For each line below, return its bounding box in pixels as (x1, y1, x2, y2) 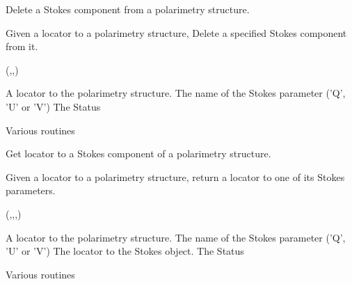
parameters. (6, 183, 56, 198)
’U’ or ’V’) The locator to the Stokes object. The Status (6, 244, 244, 258)
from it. (6, 39, 38, 54)
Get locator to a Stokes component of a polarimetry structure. (6, 146, 271, 161)
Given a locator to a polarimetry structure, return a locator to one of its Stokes (6, 169, 345, 184)
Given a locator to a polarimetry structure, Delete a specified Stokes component (6, 25, 347, 40)
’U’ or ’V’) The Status (6, 99, 101, 113)
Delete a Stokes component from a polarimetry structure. (6, 2, 250, 16)
